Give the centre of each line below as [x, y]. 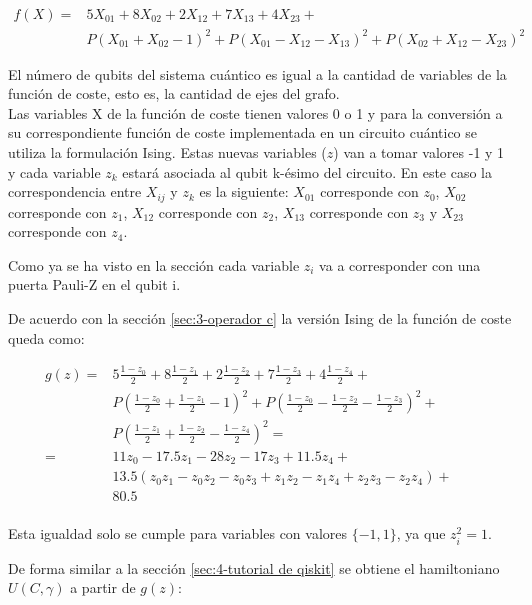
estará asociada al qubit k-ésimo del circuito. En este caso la [307, 171]
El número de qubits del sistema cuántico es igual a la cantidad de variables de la [257, 73]
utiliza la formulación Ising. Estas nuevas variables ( [167, 151]
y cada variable [54, 171]
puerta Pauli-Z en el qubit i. [94, 284]
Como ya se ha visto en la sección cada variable [154, 264]
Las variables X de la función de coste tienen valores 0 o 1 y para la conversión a [255, 112]
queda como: [46, 337]
